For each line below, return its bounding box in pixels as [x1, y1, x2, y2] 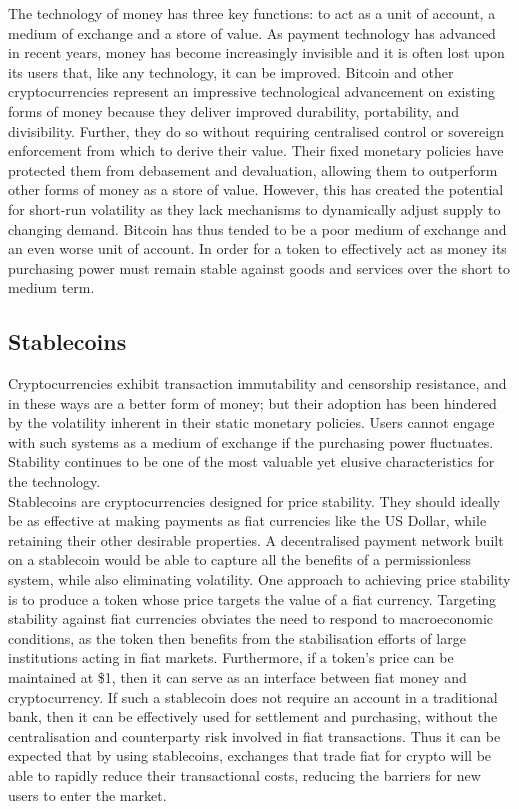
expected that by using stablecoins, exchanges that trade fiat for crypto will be [8, 745, 492, 766]
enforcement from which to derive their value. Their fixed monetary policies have [8, 140, 504, 161]
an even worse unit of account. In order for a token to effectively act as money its [8, 238, 507, 259]
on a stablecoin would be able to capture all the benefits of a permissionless [8, 549, 471, 570]
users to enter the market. [8, 784, 167, 805]
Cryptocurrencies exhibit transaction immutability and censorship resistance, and [8, 373, 507, 394]
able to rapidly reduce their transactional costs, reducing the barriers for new [8, 764, 481, 785]
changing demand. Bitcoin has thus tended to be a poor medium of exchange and [8, 218, 507, 239]
